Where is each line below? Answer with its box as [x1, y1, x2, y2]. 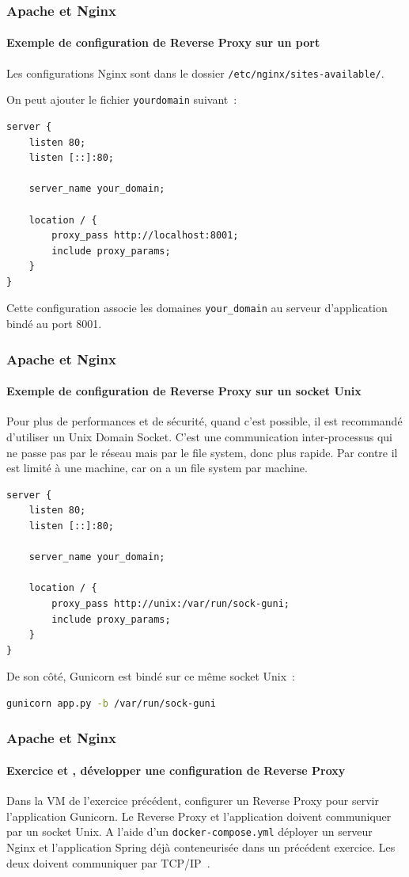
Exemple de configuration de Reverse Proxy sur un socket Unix [6, 383, 362, 399]
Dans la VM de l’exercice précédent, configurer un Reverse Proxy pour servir [6, 792, 379, 809]
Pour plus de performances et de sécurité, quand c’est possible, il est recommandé [6, 413, 403, 429]
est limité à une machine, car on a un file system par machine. [6, 459, 308, 476]
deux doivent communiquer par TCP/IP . [6, 854, 210, 871]
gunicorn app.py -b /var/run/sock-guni [6, 697, 216, 709]
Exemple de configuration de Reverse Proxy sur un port [6, 34, 320, 51]
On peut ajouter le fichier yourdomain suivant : [6, 91, 237, 108]
